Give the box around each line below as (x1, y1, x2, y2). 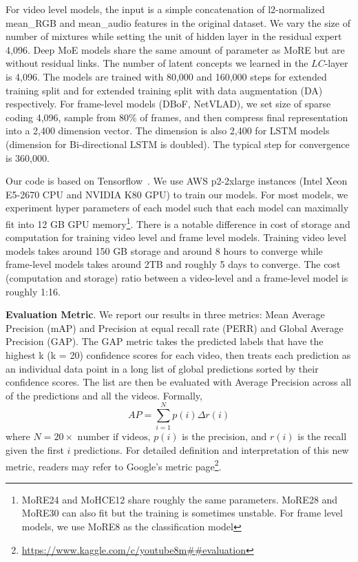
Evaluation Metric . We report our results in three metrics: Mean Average (6, 307, 325, 322)
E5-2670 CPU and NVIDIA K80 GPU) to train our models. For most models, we (6, 187, 348, 201)
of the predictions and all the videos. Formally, (6, 388, 202, 402)
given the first (6, 443, 64, 457)
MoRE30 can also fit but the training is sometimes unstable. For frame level (21, 506, 343, 520)
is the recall (297, 429, 347, 444)
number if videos (77, 433, 148, 443)
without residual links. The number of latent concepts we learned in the (6, 56, 308, 70)
